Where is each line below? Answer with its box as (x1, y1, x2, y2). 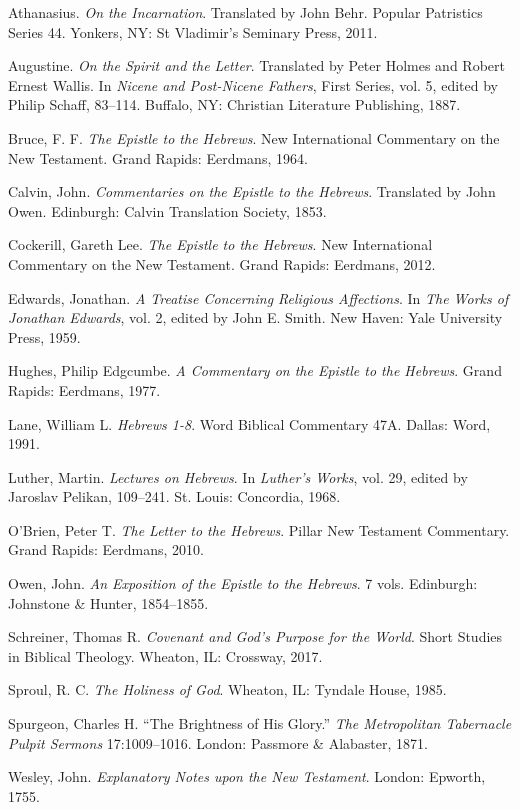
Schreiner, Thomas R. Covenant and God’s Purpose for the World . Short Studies (8, 626, 503, 647)
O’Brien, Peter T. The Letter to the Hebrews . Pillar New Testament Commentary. (8, 519, 510, 540)
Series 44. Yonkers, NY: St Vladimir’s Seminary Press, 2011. (8, 21, 378, 42)
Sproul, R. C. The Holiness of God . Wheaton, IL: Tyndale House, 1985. (8, 679, 447, 700)
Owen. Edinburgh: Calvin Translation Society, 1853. (8, 200, 327, 221)
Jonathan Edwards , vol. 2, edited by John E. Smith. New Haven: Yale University (8, 307, 503, 328)
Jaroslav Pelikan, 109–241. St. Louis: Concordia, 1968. (8, 486, 341, 507)
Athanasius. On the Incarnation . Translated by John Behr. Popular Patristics (8, 2, 483, 22)
